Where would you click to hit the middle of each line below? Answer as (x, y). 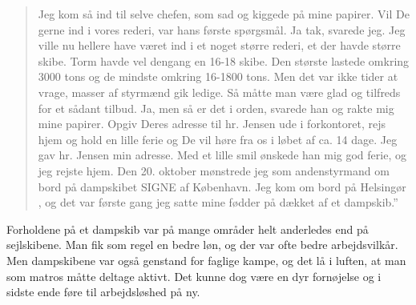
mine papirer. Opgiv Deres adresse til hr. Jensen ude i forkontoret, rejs (212, 124)
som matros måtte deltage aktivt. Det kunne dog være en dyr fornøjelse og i (194, 276)
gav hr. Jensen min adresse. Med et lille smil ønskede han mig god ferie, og (222, 155)
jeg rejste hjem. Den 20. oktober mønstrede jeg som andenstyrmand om (214, 170)
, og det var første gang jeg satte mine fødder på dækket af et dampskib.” (218, 202)
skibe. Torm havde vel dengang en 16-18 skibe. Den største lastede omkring (224, 60)
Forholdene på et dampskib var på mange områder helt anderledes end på (188, 229)
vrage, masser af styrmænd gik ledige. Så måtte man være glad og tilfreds (219, 92)
